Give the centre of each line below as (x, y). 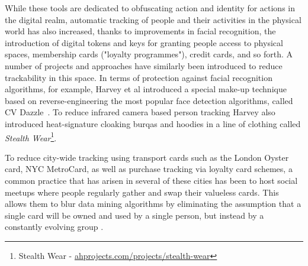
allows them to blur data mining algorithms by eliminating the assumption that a (153, 204)
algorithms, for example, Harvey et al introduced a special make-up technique (146, 89)
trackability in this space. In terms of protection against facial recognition (139, 77)
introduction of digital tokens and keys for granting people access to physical (144, 42)
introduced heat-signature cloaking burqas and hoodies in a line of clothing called (153, 123)
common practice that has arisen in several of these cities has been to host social (151, 180)
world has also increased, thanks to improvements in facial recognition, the (140, 31)
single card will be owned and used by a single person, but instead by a (134, 215)
